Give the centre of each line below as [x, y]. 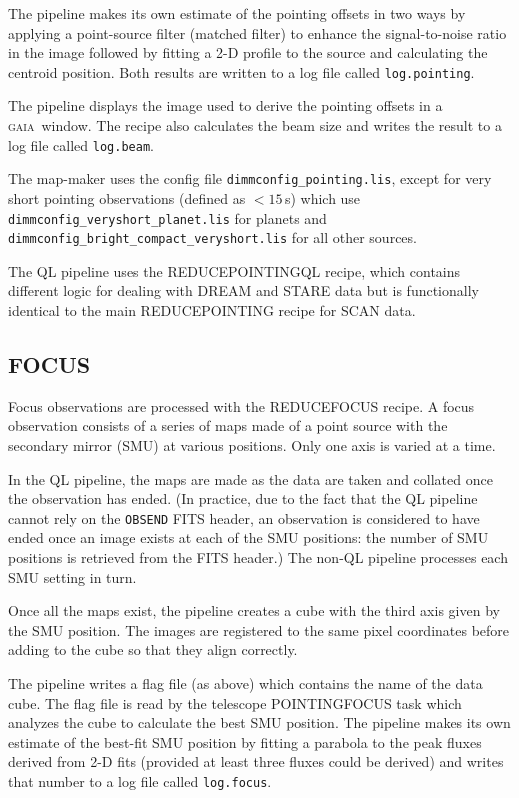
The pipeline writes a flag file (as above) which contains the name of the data [245, 683]
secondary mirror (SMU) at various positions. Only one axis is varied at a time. [252, 445]
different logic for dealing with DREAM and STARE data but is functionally [243, 290]
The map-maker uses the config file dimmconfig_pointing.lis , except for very [250, 178]
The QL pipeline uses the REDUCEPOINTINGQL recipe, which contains [234, 270]
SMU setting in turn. [72, 576]
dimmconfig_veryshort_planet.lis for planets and [167, 217]
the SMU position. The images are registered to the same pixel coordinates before [259, 629]
